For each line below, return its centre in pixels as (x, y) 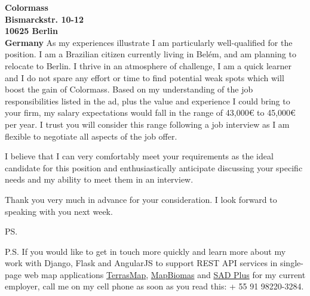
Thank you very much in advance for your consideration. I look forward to (141, 199)
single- (291, 263)
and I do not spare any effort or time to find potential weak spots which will (145, 77)
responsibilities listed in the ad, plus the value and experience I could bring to (148, 101)
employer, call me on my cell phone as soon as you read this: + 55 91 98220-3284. (154, 286)
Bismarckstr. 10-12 (44, 19)
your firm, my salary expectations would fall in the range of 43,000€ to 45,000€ (150, 112)
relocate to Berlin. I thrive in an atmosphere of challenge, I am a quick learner (148, 65)
